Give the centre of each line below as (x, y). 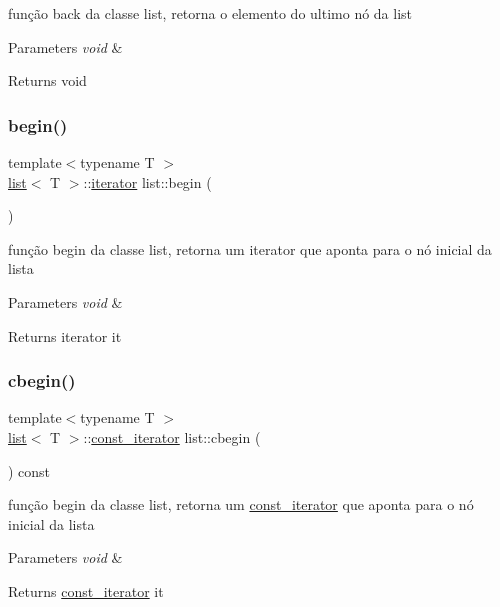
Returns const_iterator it (86, 590)
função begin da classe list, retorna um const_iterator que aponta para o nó (241, 504)
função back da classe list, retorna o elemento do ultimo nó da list (210, 13)
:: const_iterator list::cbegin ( (172, 436)
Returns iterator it (65, 335)
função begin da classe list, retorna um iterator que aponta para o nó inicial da (250, 248)
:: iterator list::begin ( (147, 181)
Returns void (47, 80)
